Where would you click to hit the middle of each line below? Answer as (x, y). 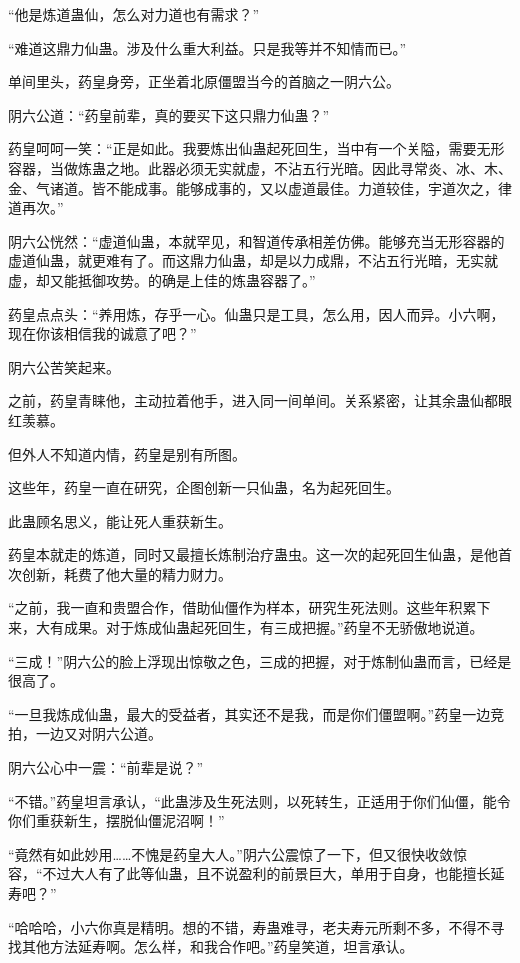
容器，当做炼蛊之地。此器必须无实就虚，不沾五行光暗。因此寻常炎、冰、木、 (260, 167)
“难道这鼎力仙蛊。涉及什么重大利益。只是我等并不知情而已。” (207, 47)
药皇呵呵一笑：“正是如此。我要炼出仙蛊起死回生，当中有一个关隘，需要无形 (256, 148)
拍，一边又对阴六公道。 (85, 733)
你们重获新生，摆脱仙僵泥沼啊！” (116, 820)
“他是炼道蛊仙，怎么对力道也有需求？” (134, 14)
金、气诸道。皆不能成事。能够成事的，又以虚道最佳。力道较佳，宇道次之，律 (260, 187)
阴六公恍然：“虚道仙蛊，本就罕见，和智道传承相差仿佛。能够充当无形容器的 (256, 240)
